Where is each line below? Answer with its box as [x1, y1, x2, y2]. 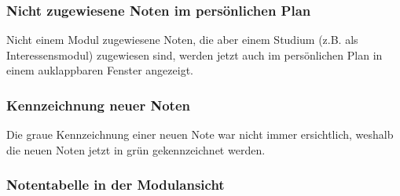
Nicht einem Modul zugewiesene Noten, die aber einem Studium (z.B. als [6, 31, 358, 48]
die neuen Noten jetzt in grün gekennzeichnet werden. [6, 141, 266, 158]
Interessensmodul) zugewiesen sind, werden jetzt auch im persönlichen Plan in [6, 46, 383, 63]
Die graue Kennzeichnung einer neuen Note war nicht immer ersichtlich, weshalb [6, 126, 394, 143]
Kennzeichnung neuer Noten [6, 95, 190, 114]
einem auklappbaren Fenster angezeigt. [6, 62, 193, 78]
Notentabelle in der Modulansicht [6, 175, 225, 194]
